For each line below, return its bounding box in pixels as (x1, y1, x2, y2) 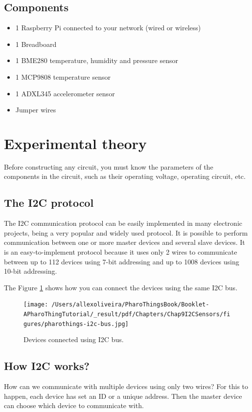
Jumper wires (15, 105, 56, 115)
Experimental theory (4, 133, 147, 153)
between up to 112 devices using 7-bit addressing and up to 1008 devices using (4, 256, 239, 266)
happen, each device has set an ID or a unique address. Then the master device (4, 390, 242, 401)
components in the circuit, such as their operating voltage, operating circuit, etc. (4, 171, 246, 181)
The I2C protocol (4, 195, 94, 210)
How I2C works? (4, 358, 90, 373)
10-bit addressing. (4, 266, 57, 276)
